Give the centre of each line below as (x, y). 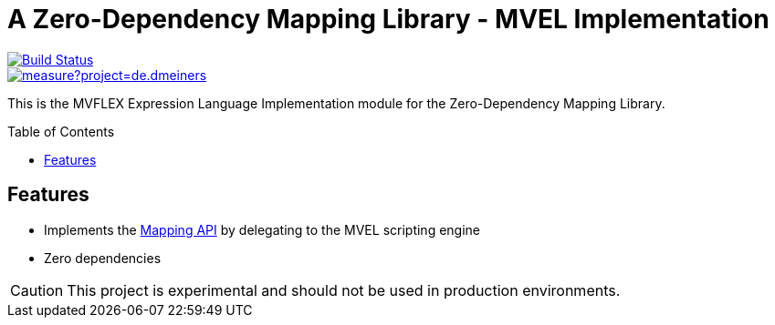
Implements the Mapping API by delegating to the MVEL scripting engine (262, 229)
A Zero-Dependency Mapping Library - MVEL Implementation (388, 19)
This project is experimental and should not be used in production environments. (344, 290)
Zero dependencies (103, 258)
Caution (37, 290)
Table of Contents (61, 131)
